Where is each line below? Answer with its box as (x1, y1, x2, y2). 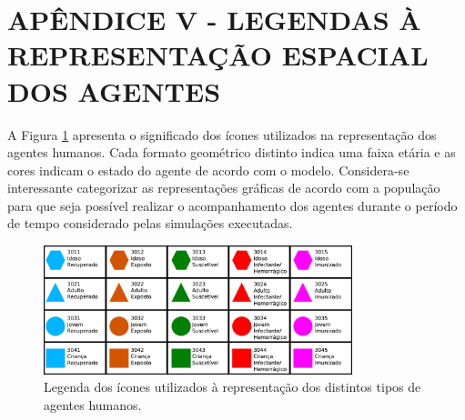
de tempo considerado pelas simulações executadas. (7, 214, 293, 233)
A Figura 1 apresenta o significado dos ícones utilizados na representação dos (7, 125, 437, 144)
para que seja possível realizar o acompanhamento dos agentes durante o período (7, 195, 458, 215)
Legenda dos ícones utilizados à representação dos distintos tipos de (44, 377, 421, 396)
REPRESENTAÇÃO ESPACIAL (7, 36, 429, 74)
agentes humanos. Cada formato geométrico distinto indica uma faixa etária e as (7, 143, 456, 162)
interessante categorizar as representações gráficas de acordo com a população (7, 178, 440, 197)
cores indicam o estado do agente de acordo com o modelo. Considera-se (7, 160, 409, 179)
